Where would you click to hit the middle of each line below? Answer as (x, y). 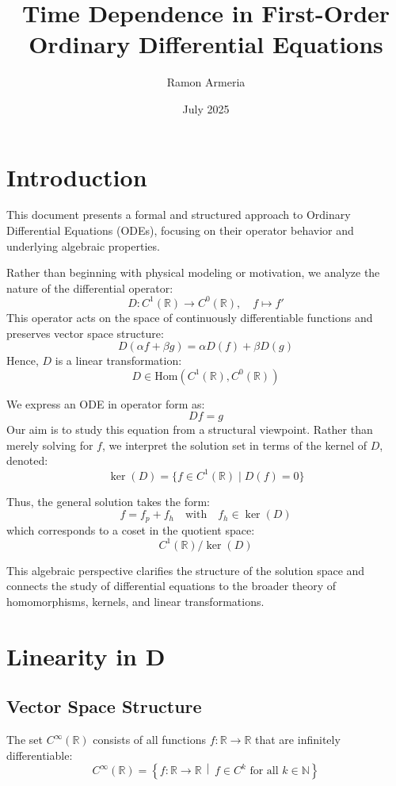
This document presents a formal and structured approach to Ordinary (179, 215)
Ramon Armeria (206, 82)
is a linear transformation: (118, 360)
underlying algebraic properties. (83, 245)
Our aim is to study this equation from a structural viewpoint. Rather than (190, 429)
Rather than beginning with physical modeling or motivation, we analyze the (193, 272)
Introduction (77, 176)
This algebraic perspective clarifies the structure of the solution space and (186, 570)
